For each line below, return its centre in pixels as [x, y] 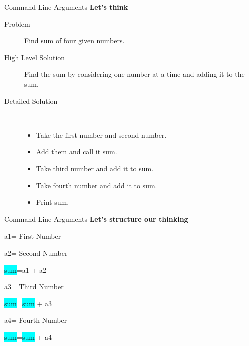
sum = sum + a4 [28, 337]
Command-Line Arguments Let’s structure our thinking [96, 219]
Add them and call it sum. [76, 151]
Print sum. [52, 202]
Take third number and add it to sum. [95, 168]
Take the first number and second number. [101, 134]
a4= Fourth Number [36, 320]
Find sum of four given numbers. [74, 40]
